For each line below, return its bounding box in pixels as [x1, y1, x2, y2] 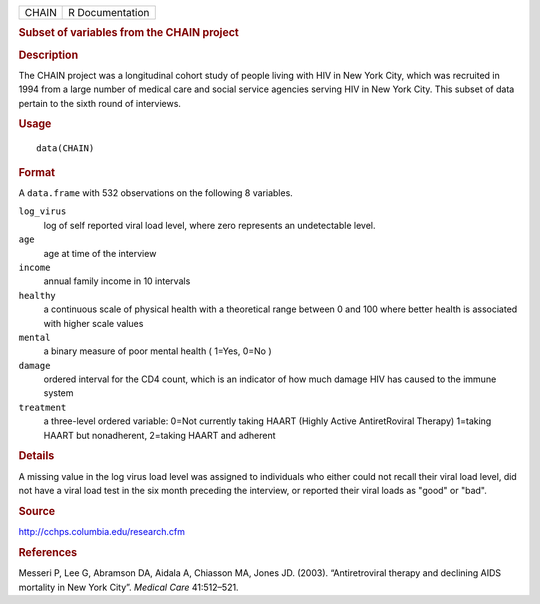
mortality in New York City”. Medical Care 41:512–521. [18, 581, 239, 593]
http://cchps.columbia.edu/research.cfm [18, 526, 185, 538]
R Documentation [68, 6, 150, 19]
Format [18, 165, 55, 179]
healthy [18, 290, 57, 301]
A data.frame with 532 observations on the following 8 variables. [18, 187, 294, 199]
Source [18, 504, 56, 518]
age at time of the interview [43, 247, 157, 259]
